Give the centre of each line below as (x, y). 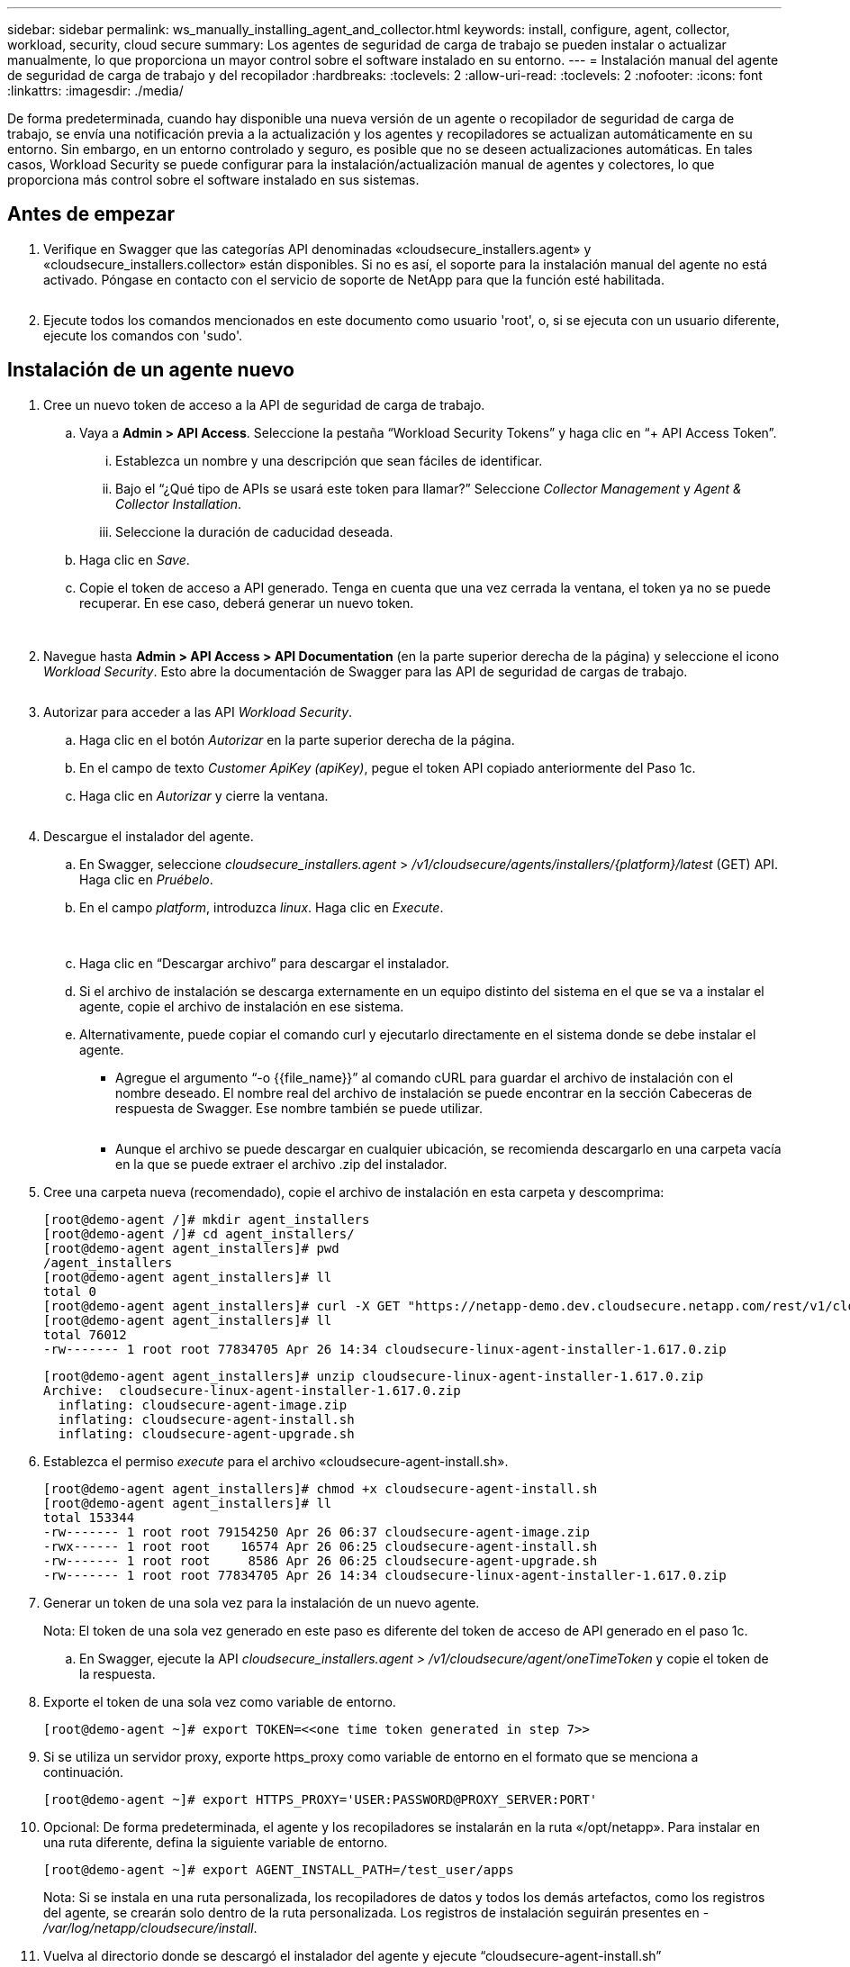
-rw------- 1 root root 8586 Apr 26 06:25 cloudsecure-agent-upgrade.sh (321, 1560)
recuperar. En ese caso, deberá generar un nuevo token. (247, 603)
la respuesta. (118, 1673)
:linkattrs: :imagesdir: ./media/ (95, 91)
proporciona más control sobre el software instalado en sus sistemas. (213, 180)
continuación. (84, 1772)
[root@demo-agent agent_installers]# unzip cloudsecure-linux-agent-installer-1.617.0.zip (374, 1376)
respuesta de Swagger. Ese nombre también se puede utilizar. (299, 1108)
